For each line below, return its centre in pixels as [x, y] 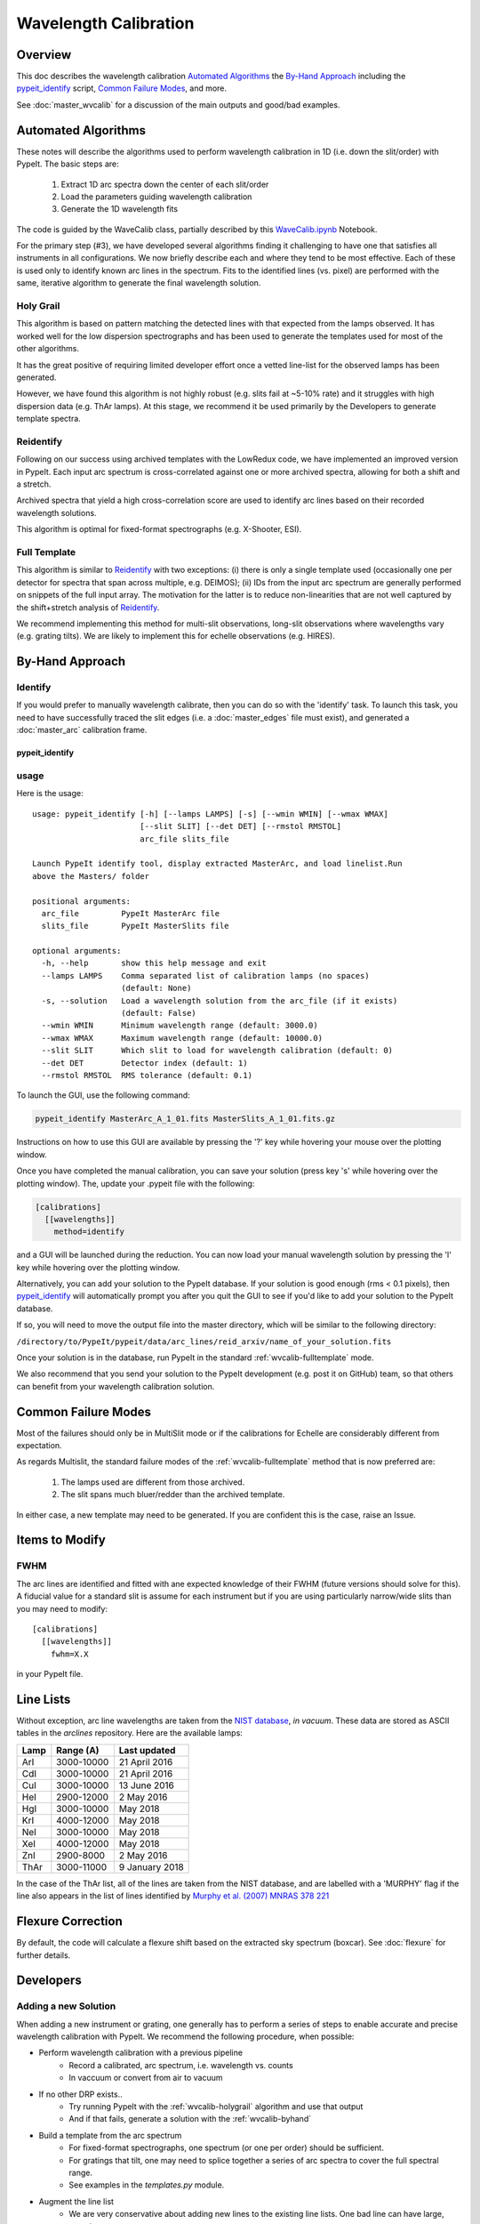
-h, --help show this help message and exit [154, 963]
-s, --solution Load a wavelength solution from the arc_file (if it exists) [220, 1000]
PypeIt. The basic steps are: [68, 164]
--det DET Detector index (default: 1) [144, 1063]
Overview [44, 55]
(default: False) [159, 1013]
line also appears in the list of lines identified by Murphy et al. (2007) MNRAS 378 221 [173, 1896]
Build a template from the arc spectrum [110, 2135]
